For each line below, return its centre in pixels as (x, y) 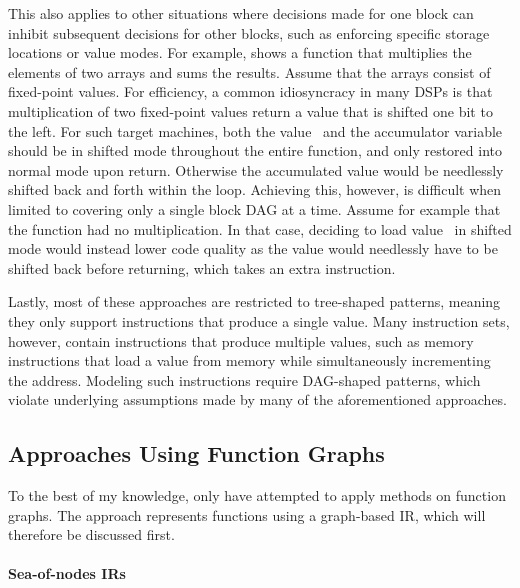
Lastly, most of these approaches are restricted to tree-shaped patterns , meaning (254, 301)
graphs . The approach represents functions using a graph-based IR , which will (247, 514)
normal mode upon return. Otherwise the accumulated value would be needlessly (256, 169)
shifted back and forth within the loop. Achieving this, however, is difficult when (255, 189)
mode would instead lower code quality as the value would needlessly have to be (253, 248)
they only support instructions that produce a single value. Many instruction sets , (259, 320)
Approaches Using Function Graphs (196, 453)
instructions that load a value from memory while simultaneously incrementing (249, 360)
